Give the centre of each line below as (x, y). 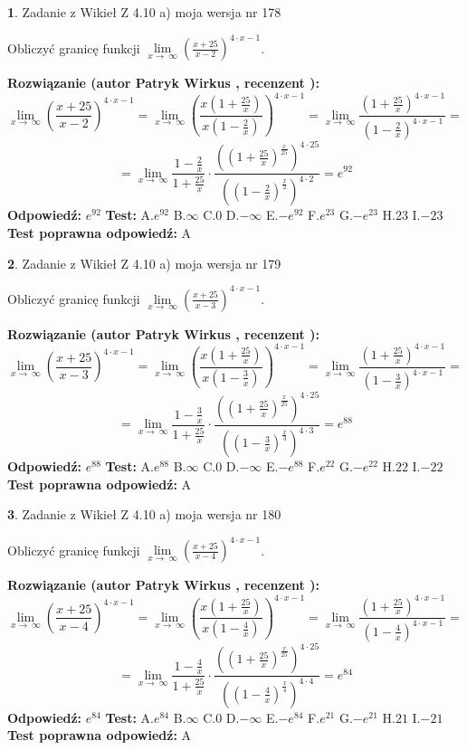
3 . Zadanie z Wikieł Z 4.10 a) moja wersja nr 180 (144, 514)
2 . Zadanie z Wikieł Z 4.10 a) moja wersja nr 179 (144, 263)
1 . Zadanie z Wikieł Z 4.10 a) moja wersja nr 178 (144, 12)
